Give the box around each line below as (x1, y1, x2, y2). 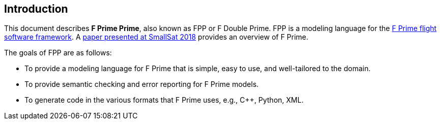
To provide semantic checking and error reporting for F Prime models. (24, 80, 259, 89)
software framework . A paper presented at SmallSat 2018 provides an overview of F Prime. (4, 33, 309, 42)
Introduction (4, 3, 68, 15)
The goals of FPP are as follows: (4, 48, 112, 57)
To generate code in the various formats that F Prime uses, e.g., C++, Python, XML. (24, 96, 304, 105)
